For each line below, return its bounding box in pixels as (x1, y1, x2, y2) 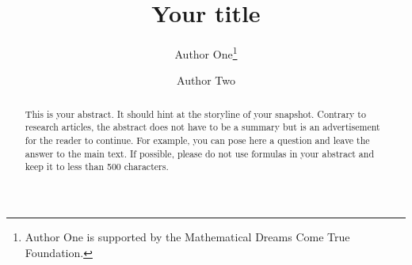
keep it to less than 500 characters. (25, 160, 169, 173)
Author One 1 (174, 44, 238, 62)
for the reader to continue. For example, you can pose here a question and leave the (25, 134, 370, 147)
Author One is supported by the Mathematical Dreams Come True (25, 229, 350, 245)
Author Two (177, 72, 235, 89)
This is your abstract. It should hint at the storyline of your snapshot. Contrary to (25, 107, 366, 120)
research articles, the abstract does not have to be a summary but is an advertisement (25, 120, 380, 134)
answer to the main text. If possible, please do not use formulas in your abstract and (25, 146, 375, 160)
